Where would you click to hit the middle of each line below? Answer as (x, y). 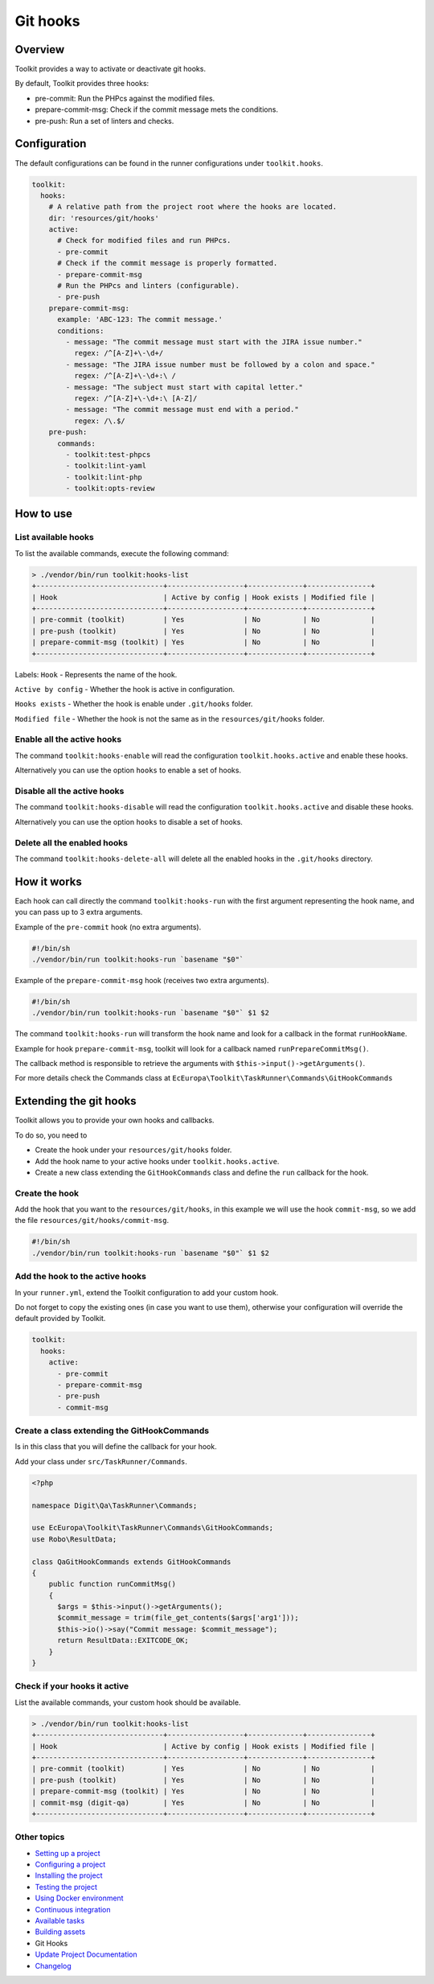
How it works (48, 881)
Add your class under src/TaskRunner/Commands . (101, 1461)
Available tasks (60, 1920)
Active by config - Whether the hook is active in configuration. (125, 689)
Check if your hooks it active (72, 1686)
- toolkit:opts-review (111, 488)
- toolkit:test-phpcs (108, 454)
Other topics (40, 1837)
